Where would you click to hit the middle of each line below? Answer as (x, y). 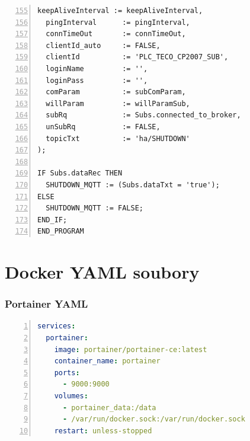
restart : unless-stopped (103, 431)
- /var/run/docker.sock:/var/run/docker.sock (154, 419)
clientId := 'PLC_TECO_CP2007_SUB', (137, 57)
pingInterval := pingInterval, (118, 22)
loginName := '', (97, 68)
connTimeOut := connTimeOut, (116, 34)
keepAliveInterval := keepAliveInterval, (120, 11)
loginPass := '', (97, 80)
